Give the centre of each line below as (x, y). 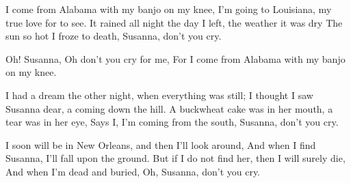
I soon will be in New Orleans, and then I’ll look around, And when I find (161, 144)
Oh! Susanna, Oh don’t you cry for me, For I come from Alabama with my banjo (175, 58)
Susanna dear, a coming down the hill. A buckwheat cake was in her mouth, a (169, 108)
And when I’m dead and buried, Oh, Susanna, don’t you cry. (133, 171)
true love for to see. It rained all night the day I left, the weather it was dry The (174, 22)
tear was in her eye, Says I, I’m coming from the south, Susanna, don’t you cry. (172, 122)
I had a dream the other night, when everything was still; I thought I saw (159, 95)
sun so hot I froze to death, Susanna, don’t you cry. (114, 36)
